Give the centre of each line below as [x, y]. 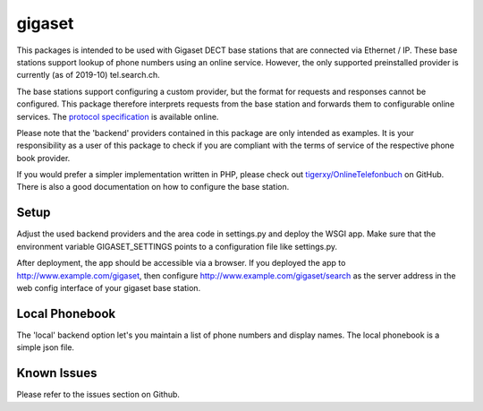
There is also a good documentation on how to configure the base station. [153, 187]
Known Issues [57, 373]
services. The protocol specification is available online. [118, 116]
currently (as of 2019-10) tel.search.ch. [88, 75]
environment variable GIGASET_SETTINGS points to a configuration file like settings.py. [177, 246]
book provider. [43, 158]
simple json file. [46, 347]
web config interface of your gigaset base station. [109, 287]
